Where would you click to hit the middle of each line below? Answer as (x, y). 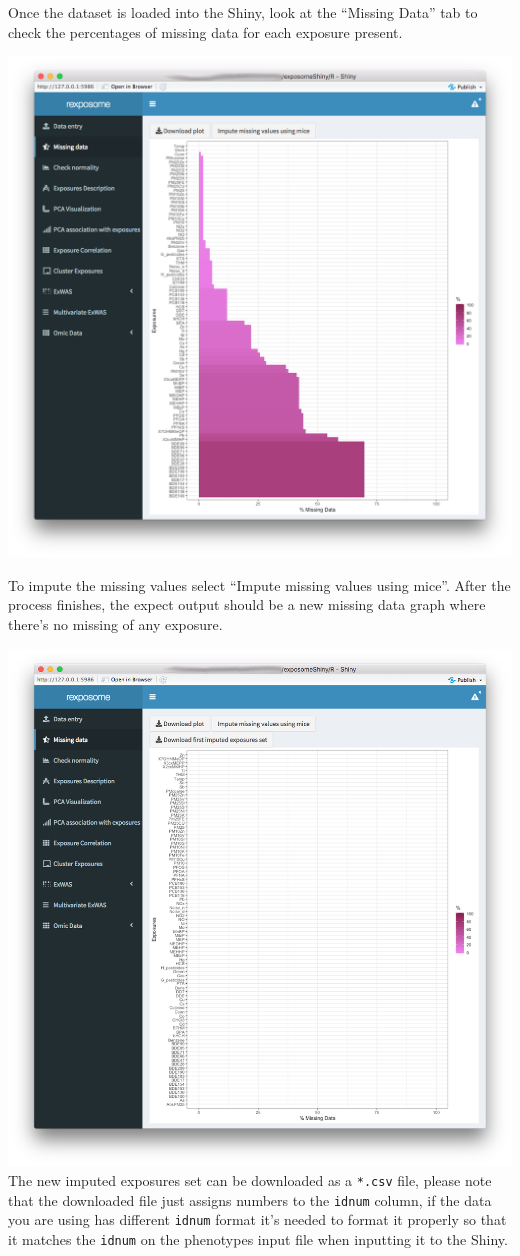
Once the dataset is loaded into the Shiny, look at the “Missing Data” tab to (243, 12)
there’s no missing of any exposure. (115, 624)
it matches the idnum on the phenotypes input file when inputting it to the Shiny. (258, 1238)
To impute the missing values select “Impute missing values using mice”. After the (259, 584)
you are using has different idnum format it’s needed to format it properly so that (257, 1219)
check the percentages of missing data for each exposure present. (205, 31)
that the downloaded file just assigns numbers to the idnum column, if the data (250, 1199)
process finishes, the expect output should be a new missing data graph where (247, 604)
